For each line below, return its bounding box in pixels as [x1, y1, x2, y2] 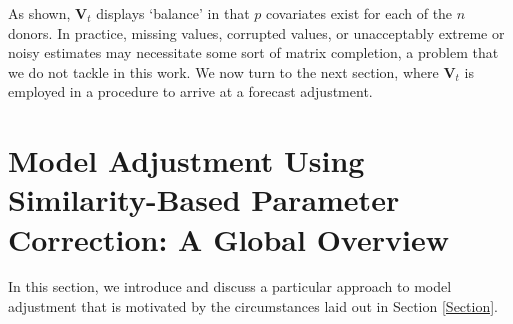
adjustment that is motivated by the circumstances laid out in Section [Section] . [8, 296, 498, 317]
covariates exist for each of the [265, 3, 453, 23]
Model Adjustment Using [8, 140, 365, 181]
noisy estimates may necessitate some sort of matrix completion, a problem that [8, 42, 499, 63]
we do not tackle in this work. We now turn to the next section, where [8, 61, 439, 82]
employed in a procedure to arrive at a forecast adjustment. [8, 81, 373, 102]
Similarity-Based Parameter [8, 179, 400, 220]
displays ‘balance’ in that [96, 3, 250, 23]
